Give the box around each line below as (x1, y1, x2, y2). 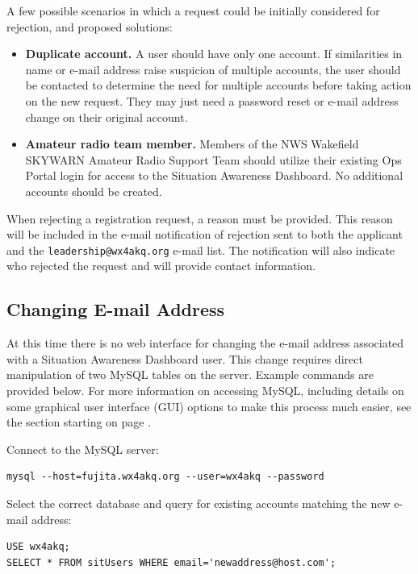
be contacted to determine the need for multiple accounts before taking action (25, 77, 412, 94)
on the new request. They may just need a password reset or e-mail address (25, 92, 399, 109)
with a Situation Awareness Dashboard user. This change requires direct (6, 350, 363, 367)
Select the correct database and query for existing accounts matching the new (6, 494, 391, 511)
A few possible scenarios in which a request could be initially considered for (6, 2, 380, 19)
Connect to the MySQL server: (6, 440, 159, 457)
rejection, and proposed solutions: (6, 18, 173, 35)
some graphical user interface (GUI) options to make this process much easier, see (6, 397, 412, 414)
